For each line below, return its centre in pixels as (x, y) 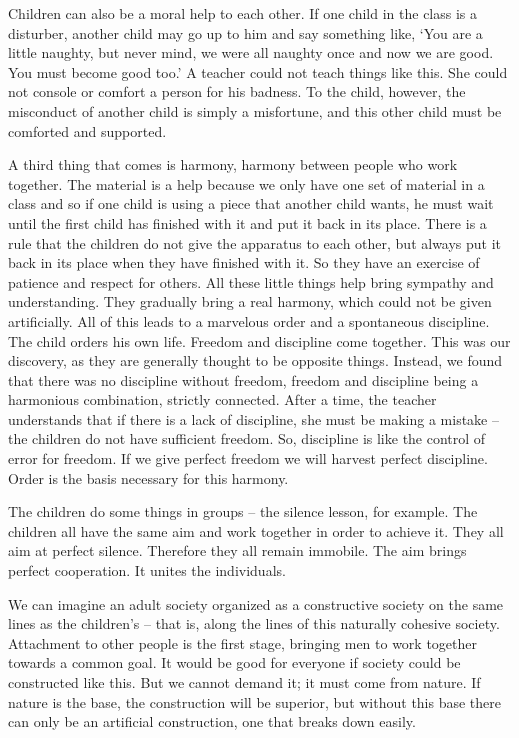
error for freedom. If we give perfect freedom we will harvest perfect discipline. (248, 458)
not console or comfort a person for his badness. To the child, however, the (237, 91)
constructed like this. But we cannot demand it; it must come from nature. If (244, 682)
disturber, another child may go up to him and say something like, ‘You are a (245, 32)
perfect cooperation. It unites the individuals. (147, 570)
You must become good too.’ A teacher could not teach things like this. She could (258, 71)
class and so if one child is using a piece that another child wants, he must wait (251, 203)
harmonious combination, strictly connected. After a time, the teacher (222, 399)
